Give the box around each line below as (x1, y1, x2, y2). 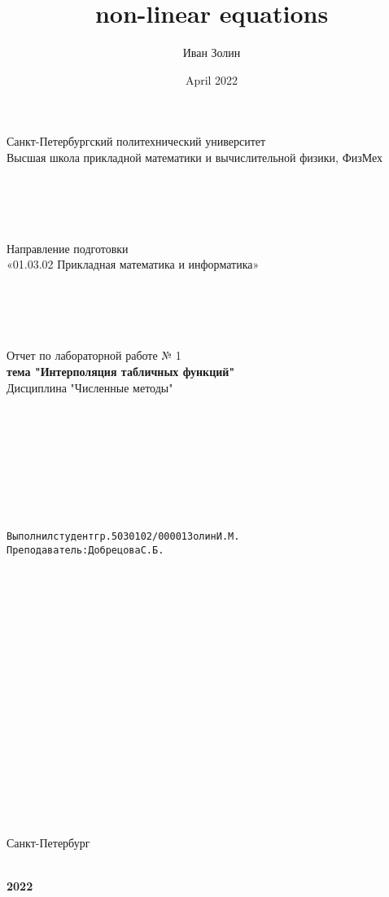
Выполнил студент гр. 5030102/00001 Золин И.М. (7, 531, 240, 543)
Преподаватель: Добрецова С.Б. (7, 545, 164, 557)
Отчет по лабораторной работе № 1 (7, 347, 181, 364)
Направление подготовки (7, 239, 129, 256)
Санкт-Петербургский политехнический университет (7, 133, 266, 150)
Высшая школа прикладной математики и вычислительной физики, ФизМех (7, 148, 383, 165)
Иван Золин (182, 44, 241, 61)
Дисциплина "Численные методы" (7, 378, 173, 396)
